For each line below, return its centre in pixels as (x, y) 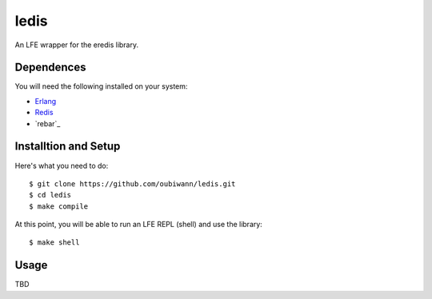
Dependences (50, 68)
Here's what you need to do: (62, 165)
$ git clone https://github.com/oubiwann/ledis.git (132, 183)
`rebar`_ (48, 123)
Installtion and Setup (68, 147)
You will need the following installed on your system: (101, 86)
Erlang (46, 101)
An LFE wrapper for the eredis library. (77, 45)
